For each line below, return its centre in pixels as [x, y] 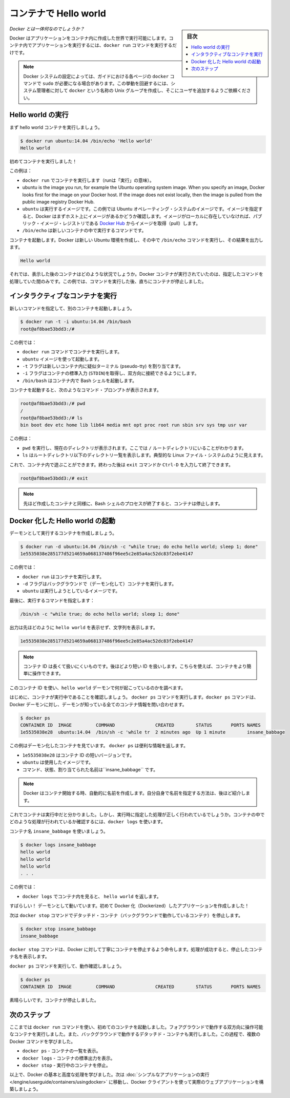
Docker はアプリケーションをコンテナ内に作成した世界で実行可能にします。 [89, 38]
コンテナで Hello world [58, 13]
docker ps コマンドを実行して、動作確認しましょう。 [67, 966]
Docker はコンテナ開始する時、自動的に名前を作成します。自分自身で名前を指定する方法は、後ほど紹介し [134, 793]
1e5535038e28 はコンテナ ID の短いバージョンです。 [78, 755]
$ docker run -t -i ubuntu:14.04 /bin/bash [76, 322]
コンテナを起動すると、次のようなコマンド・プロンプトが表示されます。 [85, 390]
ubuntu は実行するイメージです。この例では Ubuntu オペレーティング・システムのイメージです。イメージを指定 [140, 209]
